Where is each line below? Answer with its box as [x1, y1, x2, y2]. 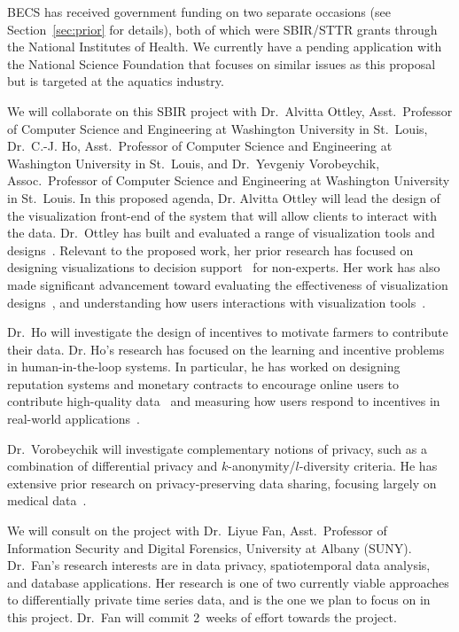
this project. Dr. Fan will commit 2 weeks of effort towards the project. [7, 608, 397, 626]
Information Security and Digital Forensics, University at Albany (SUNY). [7, 538, 412, 557]
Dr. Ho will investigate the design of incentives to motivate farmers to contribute [7, 323, 448, 341]
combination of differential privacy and [7, 456, 218, 475]
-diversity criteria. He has [299, 456, 438, 475]
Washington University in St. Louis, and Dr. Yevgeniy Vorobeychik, [7, 153, 380, 172]
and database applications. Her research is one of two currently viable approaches [7, 573, 449, 591]
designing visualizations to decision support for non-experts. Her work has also [7, 258, 440, 277]
